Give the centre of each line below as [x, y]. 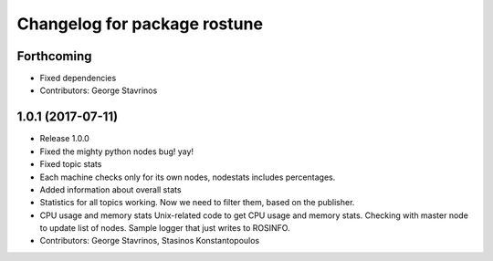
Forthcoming [54, 56]
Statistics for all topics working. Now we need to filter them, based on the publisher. [197, 203]
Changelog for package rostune [140, 24]
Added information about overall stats [110, 189]
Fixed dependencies [78, 78]
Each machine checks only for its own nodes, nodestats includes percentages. [188, 177]
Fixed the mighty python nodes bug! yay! [117, 151]
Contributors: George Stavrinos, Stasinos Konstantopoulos [150, 241]
